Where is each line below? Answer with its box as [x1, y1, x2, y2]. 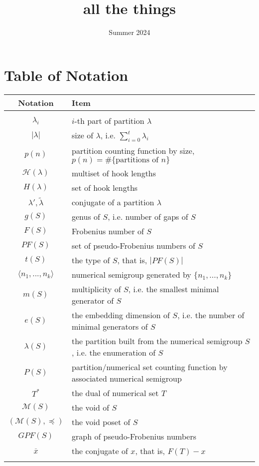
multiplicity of [72, 283, 121, 295]
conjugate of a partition [72, 196, 154, 208]
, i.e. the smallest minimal [128, 283, 219, 295]
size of [72, 129, 94, 141]
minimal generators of [72, 320, 148, 332]
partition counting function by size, [72, 144, 195, 156]
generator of [72, 294, 114, 306]
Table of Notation [4, 64, 129, 85]
